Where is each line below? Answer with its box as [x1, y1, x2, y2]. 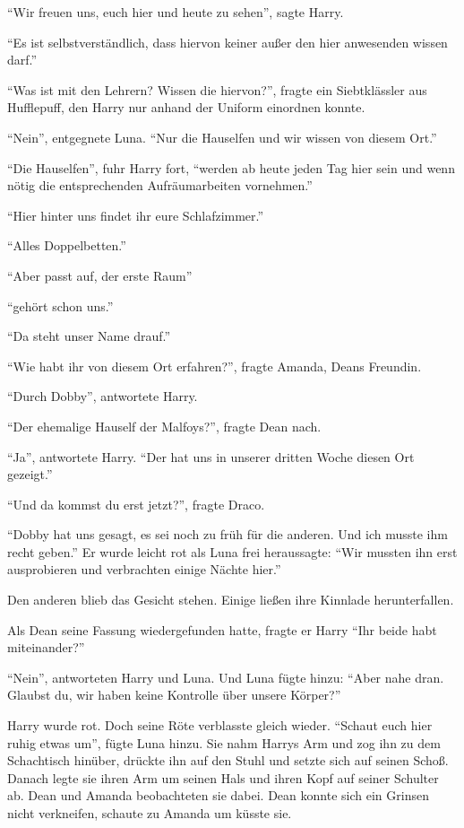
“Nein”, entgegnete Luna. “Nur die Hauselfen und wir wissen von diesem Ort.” [7, 127, 437, 146]
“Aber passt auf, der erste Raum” [7, 266, 193, 284]
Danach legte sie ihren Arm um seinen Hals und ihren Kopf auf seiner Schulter [7, 768, 439, 787]
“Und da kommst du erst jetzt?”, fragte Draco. [7, 494, 265, 513]
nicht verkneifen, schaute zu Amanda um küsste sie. [7, 804, 292, 822]
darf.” [7, 50, 38, 69]
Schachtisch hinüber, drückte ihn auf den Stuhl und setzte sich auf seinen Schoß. [7, 751, 449, 770]
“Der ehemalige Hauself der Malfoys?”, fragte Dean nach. [7, 416, 322, 435]
